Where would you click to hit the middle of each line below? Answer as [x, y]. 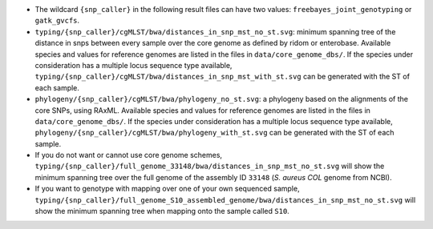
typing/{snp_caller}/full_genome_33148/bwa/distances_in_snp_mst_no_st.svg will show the [210, 166]
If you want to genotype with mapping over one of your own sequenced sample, [167, 189]
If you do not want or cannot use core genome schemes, [129, 155]
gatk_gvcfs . [57, 21]
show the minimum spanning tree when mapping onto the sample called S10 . [162, 211]
